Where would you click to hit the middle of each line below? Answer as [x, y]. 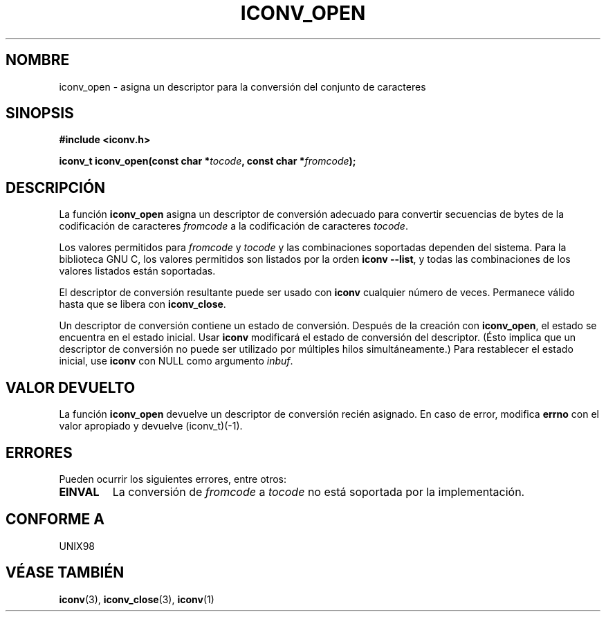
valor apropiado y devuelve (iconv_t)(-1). [151, 426]
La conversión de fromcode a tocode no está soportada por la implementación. [319, 491]
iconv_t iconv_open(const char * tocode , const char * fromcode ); [208, 161]
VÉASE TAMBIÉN [65, 573]
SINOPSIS [40, 113]
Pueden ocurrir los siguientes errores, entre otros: [173, 479]
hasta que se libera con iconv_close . [143, 304]
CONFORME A [55, 519]
